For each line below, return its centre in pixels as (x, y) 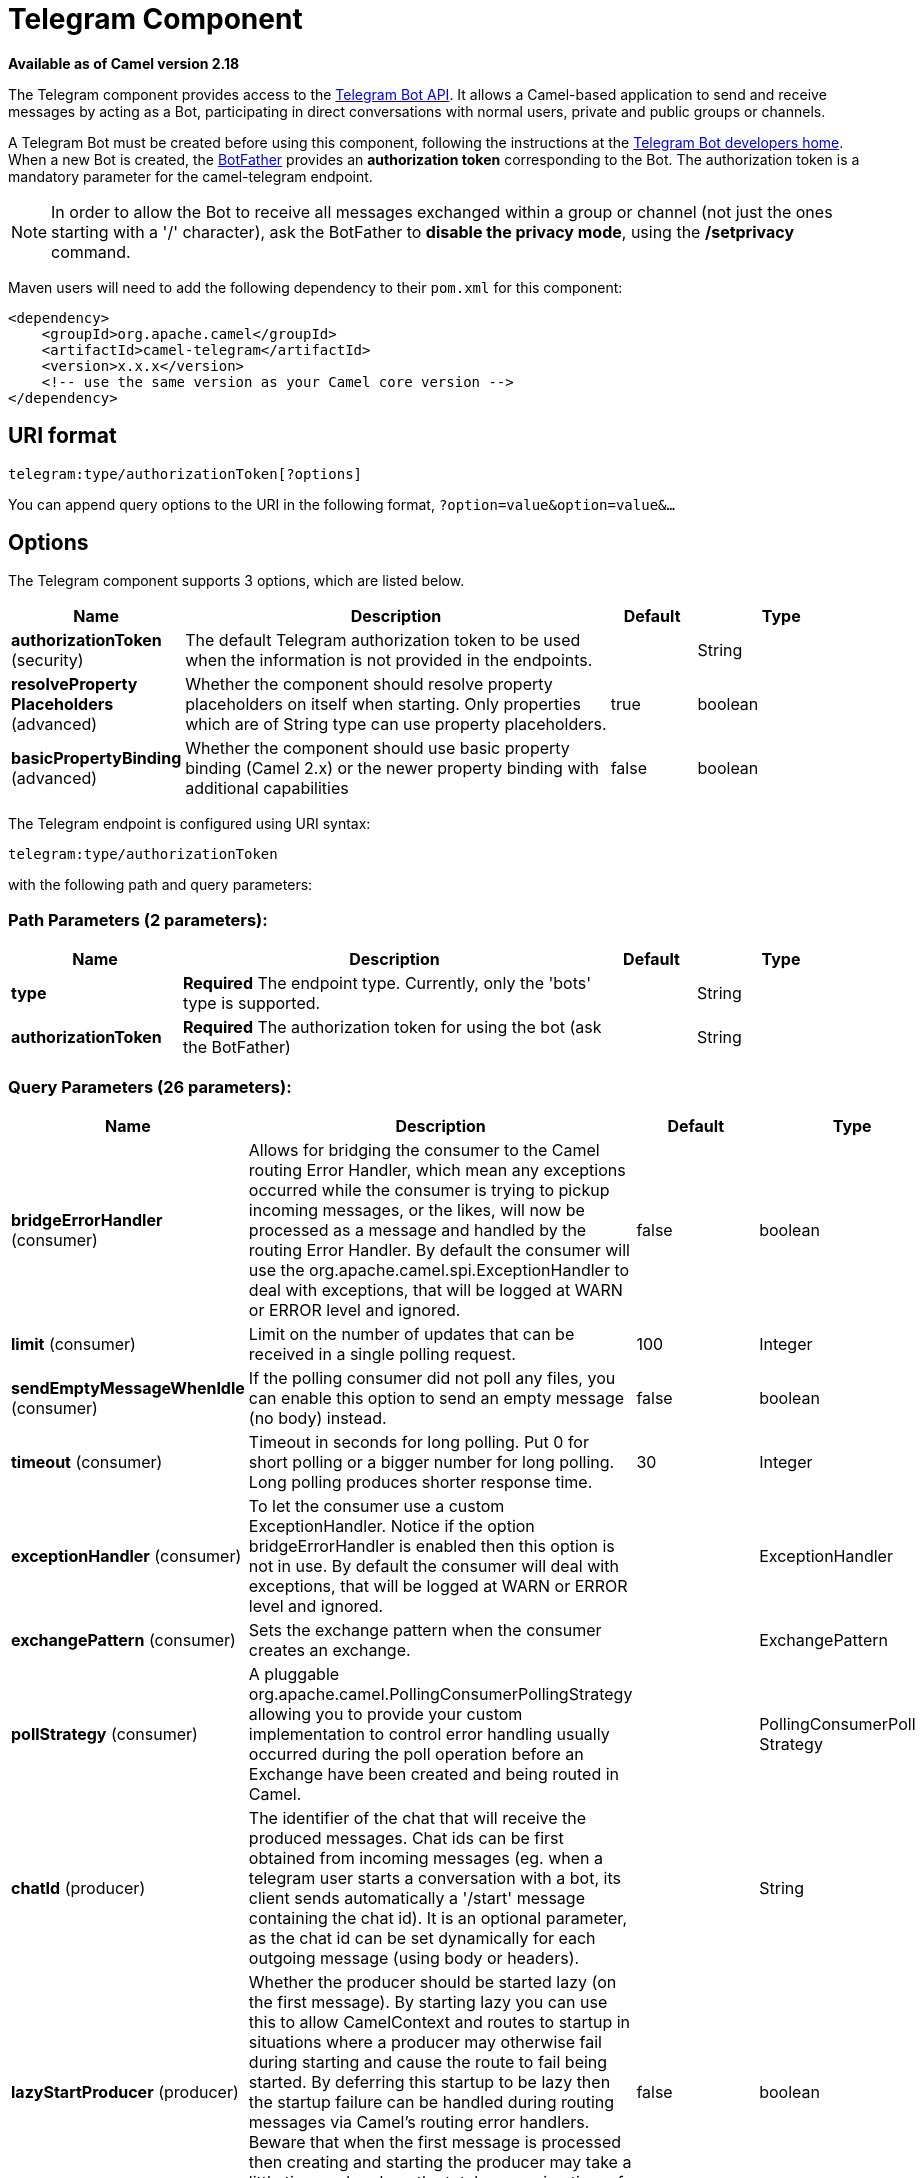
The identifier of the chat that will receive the (417, 1817)
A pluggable (294, 1673)
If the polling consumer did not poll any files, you (432, 1377)
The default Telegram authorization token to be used (383, 640)
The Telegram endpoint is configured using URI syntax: (189, 824)
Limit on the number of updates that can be (411, 1333)
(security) (47, 660)
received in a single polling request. (382, 1353)
